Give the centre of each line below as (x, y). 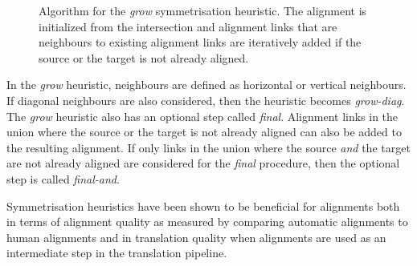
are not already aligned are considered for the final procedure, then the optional (203, 163)
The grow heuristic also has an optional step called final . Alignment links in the (202, 116)
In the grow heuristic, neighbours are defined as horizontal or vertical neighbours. (206, 85)
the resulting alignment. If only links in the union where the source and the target (208, 147)
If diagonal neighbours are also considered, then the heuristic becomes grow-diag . (206, 100)
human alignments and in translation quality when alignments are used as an (196, 237)
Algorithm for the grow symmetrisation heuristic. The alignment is (203, 10)
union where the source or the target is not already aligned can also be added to (204, 132)
